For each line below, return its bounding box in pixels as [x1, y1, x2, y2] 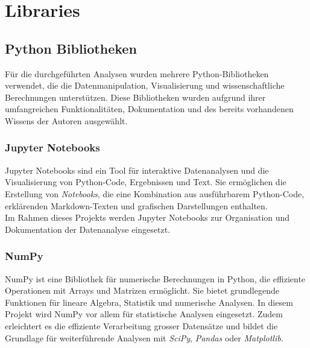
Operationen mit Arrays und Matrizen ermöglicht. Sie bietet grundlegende [5, 284, 279, 297]
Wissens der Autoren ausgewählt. [5, 114, 128, 127]
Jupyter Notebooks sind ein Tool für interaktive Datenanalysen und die [5, 163, 269, 176]
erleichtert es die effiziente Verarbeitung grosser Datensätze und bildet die [5, 319, 278, 332]
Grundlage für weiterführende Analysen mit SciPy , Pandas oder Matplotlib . [5, 331, 283, 344]
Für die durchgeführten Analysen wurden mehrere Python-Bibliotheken [5, 67, 269, 80]
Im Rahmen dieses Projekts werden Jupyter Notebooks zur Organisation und [5, 211, 290, 224]
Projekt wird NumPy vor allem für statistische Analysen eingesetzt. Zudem [5, 308, 283, 320]
